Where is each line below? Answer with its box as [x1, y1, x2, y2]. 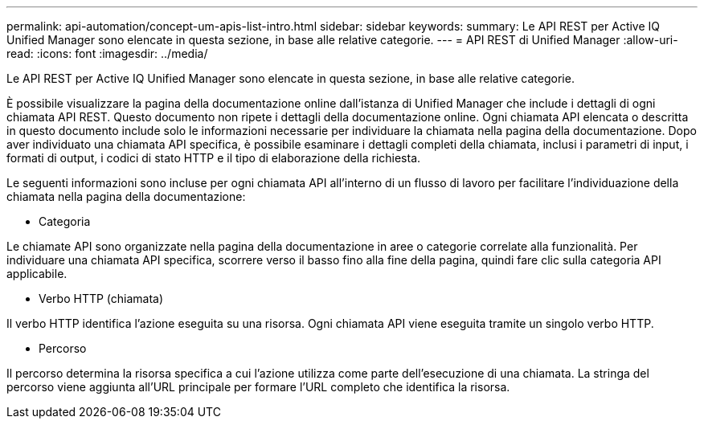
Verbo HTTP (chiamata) [39, 292, 164, 305]
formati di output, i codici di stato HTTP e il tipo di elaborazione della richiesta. [6, 151, 421, 165]
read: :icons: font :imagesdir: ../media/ [6, 47, 208, 60]
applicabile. [6, 267, 68, 280]
